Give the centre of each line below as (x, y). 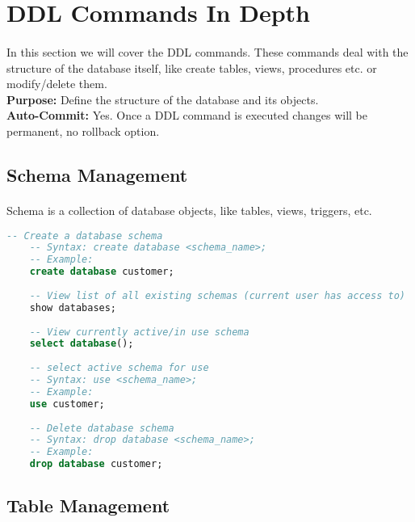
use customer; (67, 404)
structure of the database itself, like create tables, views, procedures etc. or (192, 67)
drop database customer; (96, 464)
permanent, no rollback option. (83, 130)
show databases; (73, 307)
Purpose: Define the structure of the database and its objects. (163, 99)
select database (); (82, 344)
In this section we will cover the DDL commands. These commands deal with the (207, 51)
